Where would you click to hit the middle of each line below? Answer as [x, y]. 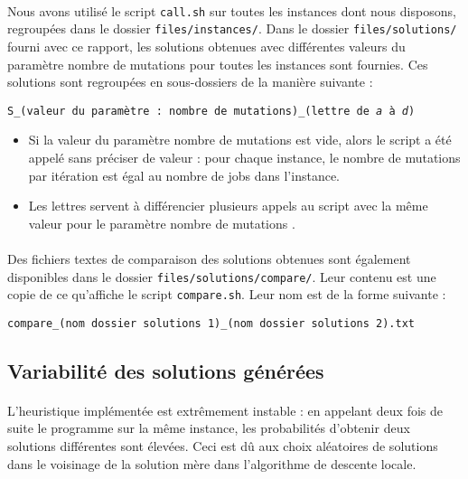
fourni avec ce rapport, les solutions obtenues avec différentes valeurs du [206, 46]
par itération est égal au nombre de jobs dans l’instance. [184, 175]
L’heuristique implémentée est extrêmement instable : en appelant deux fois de [225, 410]
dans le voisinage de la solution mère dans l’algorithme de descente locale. [212, 463]
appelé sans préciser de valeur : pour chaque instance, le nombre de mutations [244, 157]
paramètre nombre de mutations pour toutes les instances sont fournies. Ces [218, 64]
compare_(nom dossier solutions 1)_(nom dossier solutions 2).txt [211, 323]
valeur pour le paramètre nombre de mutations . [162, 223]
